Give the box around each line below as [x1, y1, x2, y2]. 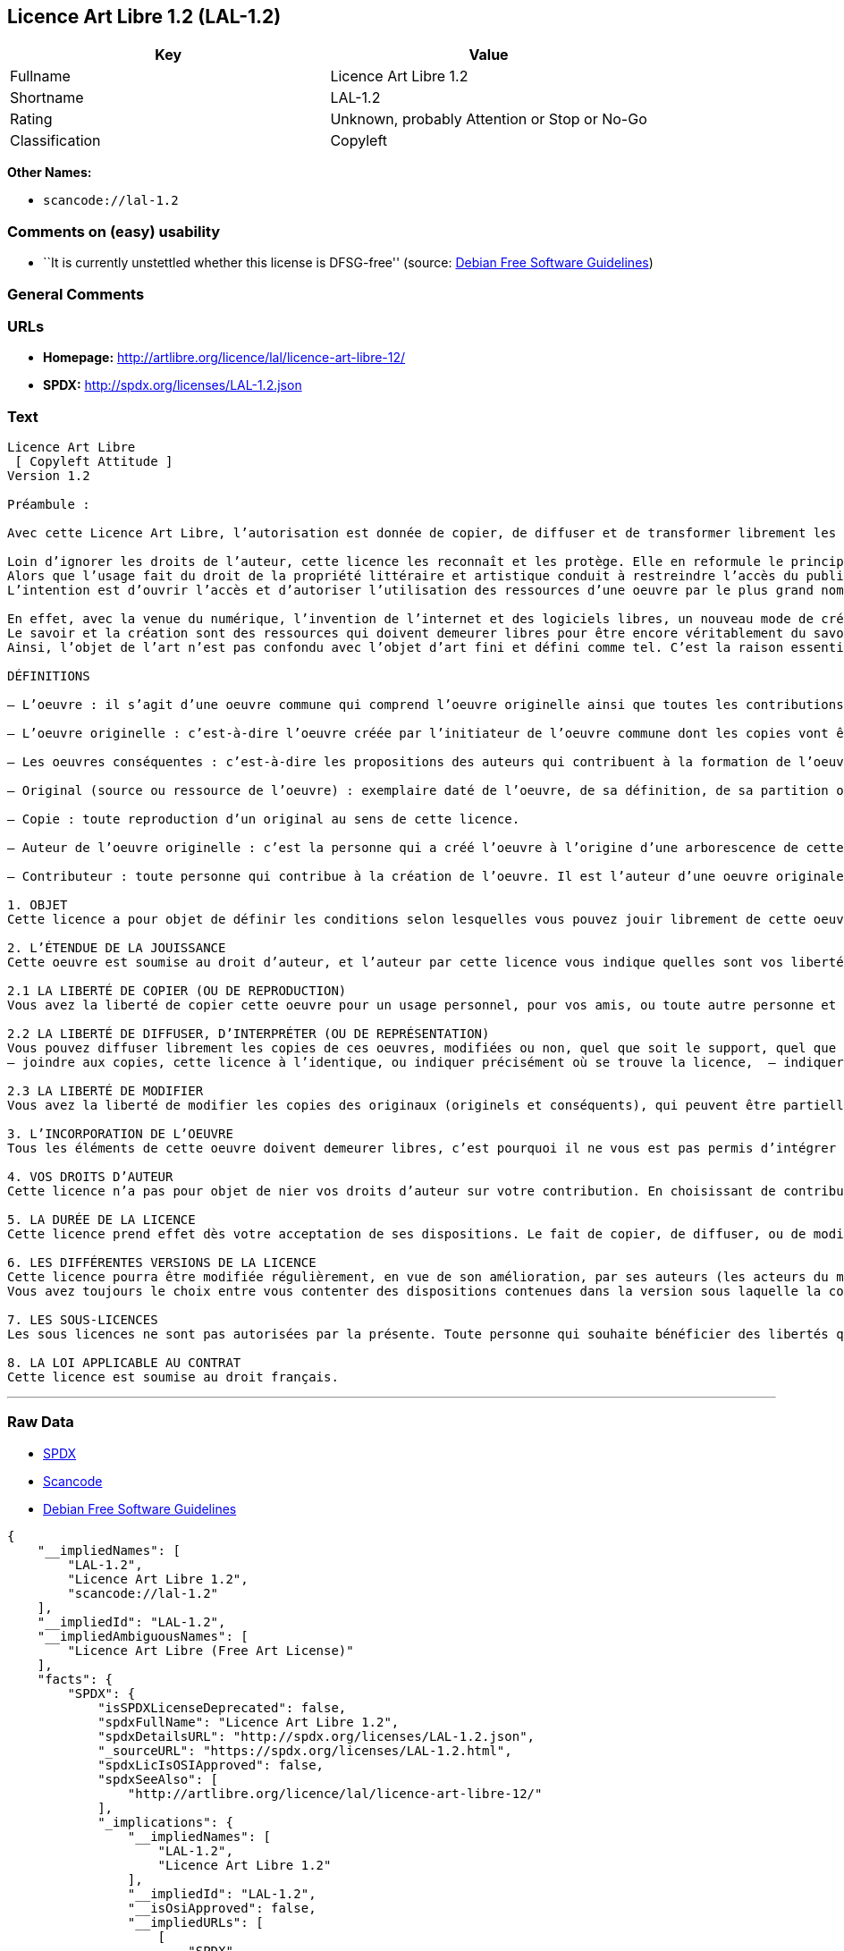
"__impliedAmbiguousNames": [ [37, 1628, 249, 1643]
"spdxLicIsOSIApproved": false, [97, 1757, 325, 1772]
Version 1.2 [7, 469, 90, 484]
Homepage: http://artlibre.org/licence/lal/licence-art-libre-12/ [43, 350, 406, 366]
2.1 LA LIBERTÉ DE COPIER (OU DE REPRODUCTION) [7, 984, 347, 999]
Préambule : [7, 497, 90, 512]
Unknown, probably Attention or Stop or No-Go [330, 110, 647, 129]
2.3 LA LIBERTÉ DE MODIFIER [7, 1084, 204, 1099]
